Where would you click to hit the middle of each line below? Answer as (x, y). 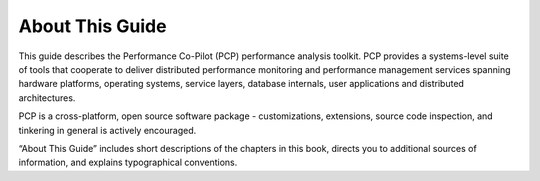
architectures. (47, 97)
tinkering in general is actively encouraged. (107, 130)
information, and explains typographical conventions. (128, 162)
